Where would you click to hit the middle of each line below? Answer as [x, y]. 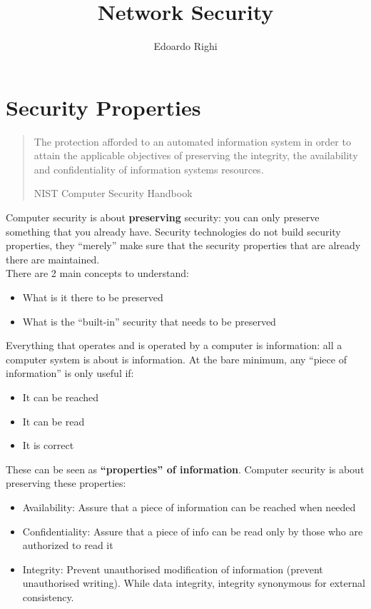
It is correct [48, 445]
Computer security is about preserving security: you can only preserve [163, 217]
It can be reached [60, 397]
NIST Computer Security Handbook [113, 193]
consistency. [48, 597]
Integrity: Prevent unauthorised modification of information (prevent [173, 569]
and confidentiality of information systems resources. [149, 169]
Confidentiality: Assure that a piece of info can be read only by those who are [193, 531]
